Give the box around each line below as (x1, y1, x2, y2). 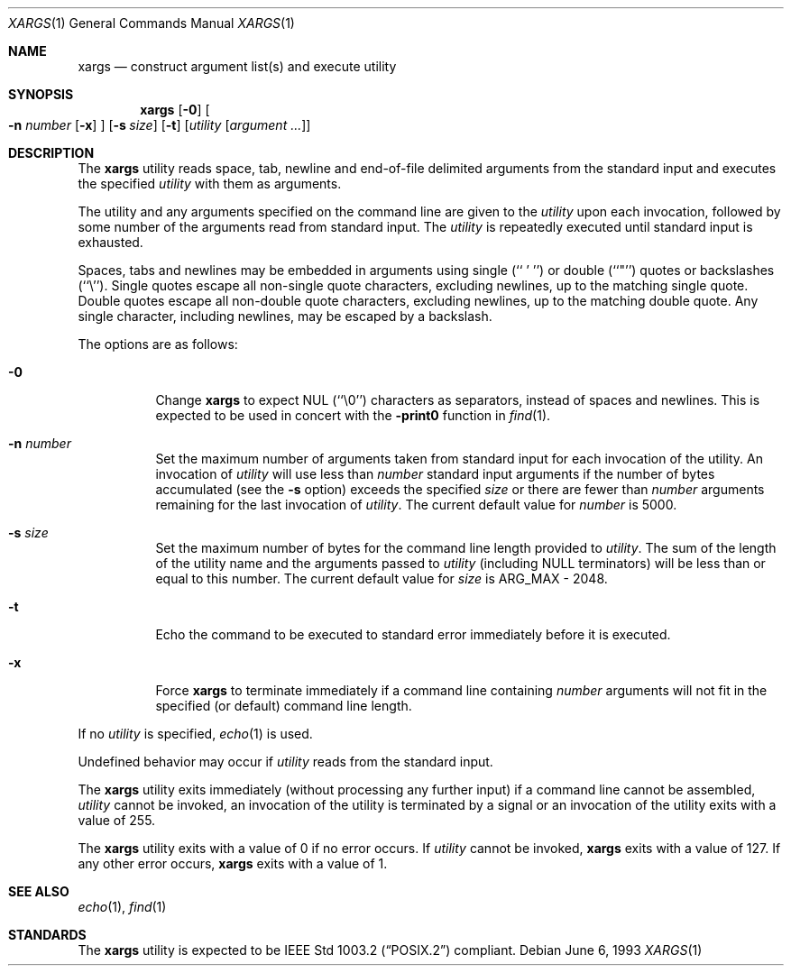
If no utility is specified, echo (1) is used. (78, 726, 313, 741)
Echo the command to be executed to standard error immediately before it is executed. (155, 627, 671, 642)
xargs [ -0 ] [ (140, 102, 210, 117)
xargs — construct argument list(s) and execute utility (78, 59, 397, 74)
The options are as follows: (78, 336, 238, 352)
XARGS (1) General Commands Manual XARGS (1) (8, 15, 295, 31)
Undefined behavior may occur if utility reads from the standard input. (78, 754, 493, 769)
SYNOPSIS (8, 87, 74, 102)
